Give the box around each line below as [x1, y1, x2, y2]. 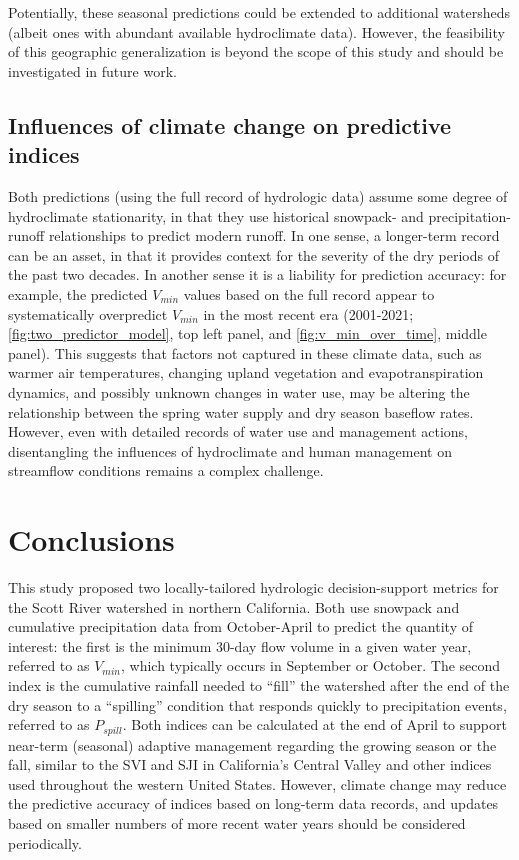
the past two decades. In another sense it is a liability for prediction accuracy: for [8, 264, 507, 285]
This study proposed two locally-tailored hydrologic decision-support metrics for [8, 577, 499, 597]
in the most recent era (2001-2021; [203, 303, 414, 324]
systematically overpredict [8, 303, 168, 324]
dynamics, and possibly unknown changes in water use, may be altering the [8, 381, 470, 402]
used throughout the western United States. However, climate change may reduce [8, 773, 507, 794]
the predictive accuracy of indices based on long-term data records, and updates [8, 793, 499, 814]
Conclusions [8, 519, 175, 560]
